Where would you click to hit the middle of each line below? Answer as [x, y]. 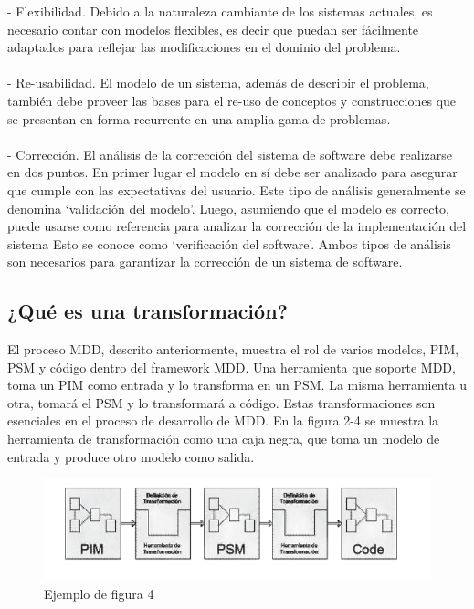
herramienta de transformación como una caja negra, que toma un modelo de [224, 439]
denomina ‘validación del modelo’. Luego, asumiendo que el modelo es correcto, [228, 208]
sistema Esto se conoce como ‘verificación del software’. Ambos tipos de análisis [229, 243]
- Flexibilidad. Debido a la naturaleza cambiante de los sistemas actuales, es [220, 11]
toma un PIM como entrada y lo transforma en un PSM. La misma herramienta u [237, 385]
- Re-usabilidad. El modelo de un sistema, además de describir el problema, [218, 83]
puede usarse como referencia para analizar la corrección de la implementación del [237, 226]
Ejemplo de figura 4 [99, 593]
